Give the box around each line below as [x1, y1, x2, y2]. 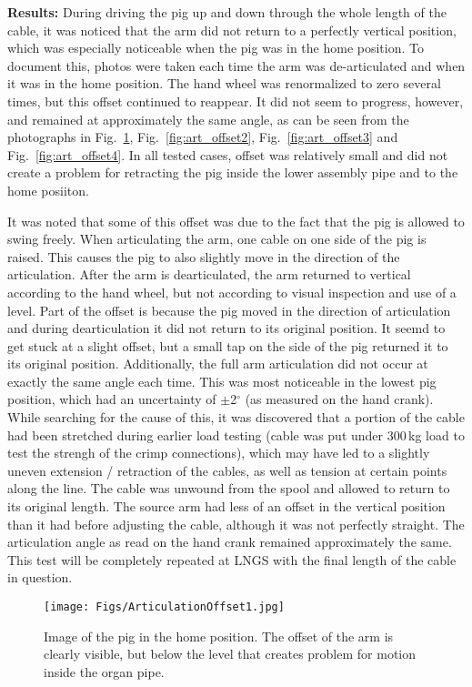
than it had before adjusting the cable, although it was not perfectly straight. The [7, 514, 465, 533]
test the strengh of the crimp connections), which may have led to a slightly [7, 443, 430, 462]
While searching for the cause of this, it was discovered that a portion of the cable [7, 408, 465, 427]
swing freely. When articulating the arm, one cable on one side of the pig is [7, 229, 427, 248]
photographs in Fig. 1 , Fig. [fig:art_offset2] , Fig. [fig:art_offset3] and [7, 127, 398, 146]
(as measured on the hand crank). [245, 389, 434, 409]
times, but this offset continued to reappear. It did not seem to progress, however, [7, 91, 464, 110]
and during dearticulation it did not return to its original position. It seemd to [7, 318, 446, 338]
